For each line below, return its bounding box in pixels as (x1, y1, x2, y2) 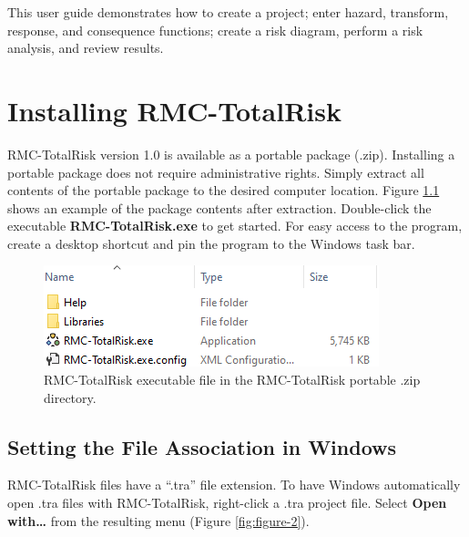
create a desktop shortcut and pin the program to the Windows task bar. (7, 233, 415, 253)
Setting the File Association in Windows (7, 432, 397, 460)
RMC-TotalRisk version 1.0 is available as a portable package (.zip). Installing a (7, 144, 455, 163)
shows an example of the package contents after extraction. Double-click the (7, 198, 432, 217)
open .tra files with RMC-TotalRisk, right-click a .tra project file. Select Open (7, 493, 447, 512)
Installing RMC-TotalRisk (7, 91, 342, 129)
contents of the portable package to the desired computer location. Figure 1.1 (7, 181, 440, 200)
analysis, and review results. (7, 38, 164, 57)
